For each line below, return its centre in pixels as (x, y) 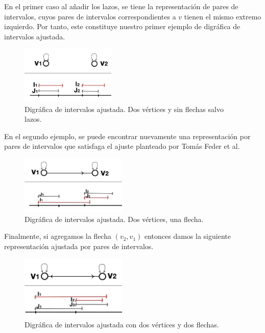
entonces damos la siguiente (187, 236)
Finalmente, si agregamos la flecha (58, 236)
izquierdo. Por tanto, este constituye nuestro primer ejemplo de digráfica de (122, 26)
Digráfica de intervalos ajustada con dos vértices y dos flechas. (122, 324)
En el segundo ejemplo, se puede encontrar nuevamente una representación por (127, 136)
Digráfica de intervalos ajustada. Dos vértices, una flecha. (114, 219)
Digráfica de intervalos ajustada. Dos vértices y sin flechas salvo (124, 109)
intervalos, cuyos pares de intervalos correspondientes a (90, 16)
